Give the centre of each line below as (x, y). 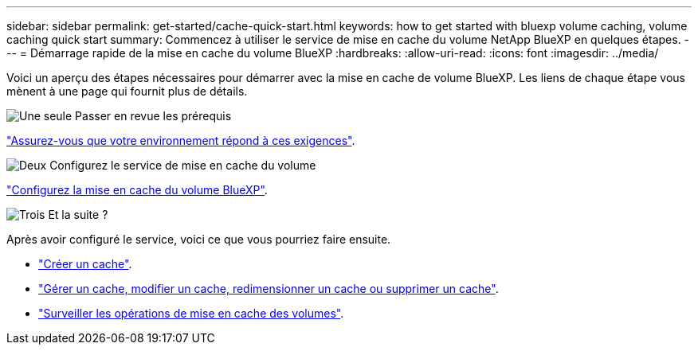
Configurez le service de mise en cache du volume (183, 165)
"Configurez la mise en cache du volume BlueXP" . (137, 190)
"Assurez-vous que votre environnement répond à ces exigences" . (181, 140)
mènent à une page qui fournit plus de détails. (127, 91)
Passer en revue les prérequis (153, 116)
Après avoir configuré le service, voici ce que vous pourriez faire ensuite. (199, 239)
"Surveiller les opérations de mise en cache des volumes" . (191, 313)
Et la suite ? (78, 214)
